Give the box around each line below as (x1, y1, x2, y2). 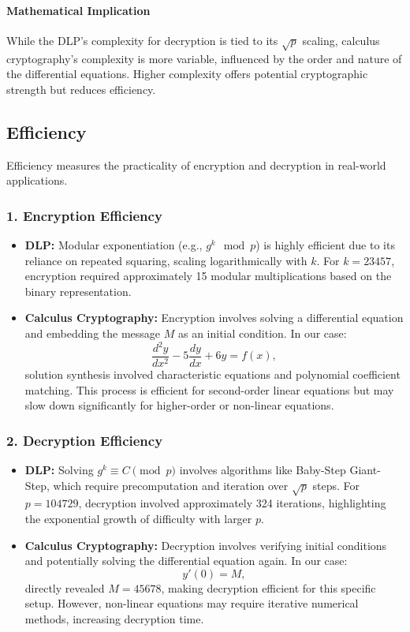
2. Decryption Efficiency (6, 430, 163, 450)
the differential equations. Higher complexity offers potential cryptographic (6, 65, 368, 82)
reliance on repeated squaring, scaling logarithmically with (24, 252, 307, 268)
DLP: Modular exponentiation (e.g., (24, 236, 203, 252)
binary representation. (24, 282, 132, 299)
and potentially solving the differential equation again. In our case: (24, 552, 348, 569)
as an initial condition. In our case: (177, 324, 347, 341)
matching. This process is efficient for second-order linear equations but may (24, 381, 394, 398)
